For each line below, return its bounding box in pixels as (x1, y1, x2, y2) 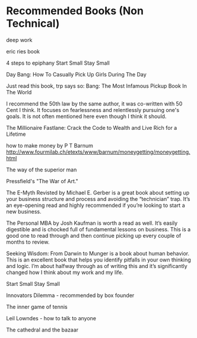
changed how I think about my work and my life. (6, 269, 123, 276)
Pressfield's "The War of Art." (6, 177, 78, 184)
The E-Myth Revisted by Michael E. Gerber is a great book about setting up (6, 189, 190, 196)
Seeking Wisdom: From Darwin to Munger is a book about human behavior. (6, 250, 190, 257)
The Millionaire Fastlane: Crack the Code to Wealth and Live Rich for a (6, 124, 177, 131)
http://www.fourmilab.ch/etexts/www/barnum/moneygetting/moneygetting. (6, 148, 191, 155)
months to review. (6, 238, 50, 245)
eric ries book (6, 47, 40, 55)
